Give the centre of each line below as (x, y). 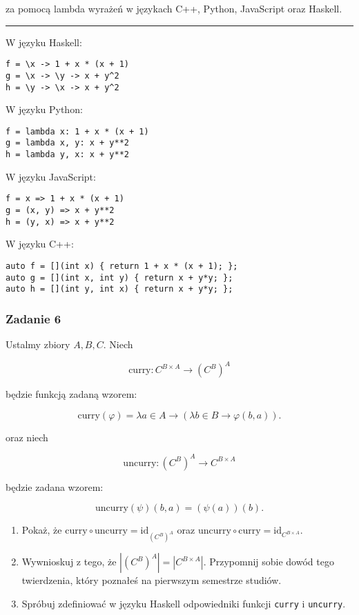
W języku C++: (40, 244)
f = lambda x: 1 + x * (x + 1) (77, 131)
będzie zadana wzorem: (55, 486)
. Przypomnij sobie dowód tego (269, 562)
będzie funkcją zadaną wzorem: (71, 394)
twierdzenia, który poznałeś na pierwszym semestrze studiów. (152, 580)
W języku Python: (44, 109)
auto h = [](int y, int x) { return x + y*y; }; (119, 289)
